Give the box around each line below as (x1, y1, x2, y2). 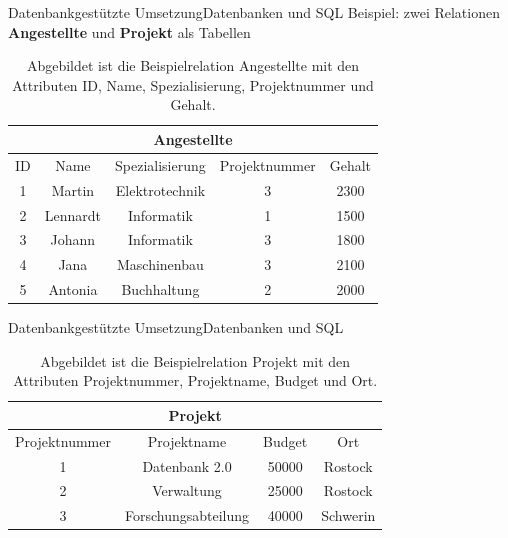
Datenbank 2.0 (142, 455, 232, 476)
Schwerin (321, 505, 376, 526)
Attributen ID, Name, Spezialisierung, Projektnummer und (12, 74, 374, 95)
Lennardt (44, 204, 102, 225)
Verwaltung (152, 480, 222, 501)
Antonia (48, 279, 98, 300)
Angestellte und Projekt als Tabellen (8, 21, 251, 42)
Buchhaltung (121, 279, 200, 300)
